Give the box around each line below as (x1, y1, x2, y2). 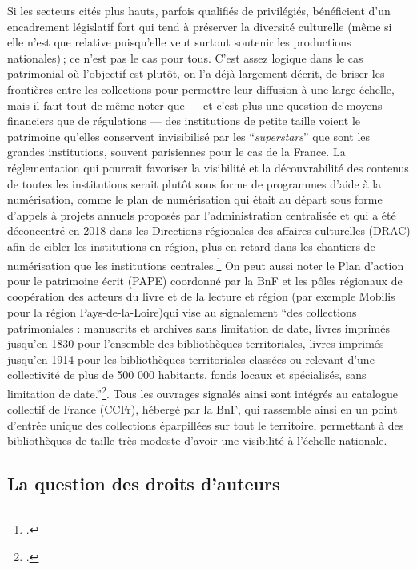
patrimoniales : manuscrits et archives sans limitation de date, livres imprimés (7, 319, 390, 336)
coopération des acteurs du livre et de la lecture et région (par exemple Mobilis (7, 288, 395, 305)
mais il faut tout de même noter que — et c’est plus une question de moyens (7, 96, 383, 113)
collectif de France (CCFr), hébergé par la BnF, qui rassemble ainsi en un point (7, 401, 398, 418)
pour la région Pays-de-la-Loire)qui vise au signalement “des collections (7, 303, 357, 320)
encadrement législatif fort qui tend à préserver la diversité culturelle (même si (7, 18, 392, 34)
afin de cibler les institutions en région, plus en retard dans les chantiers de (7, 237, 375, 254)
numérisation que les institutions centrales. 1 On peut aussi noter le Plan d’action (7, 254, 404, 273)
